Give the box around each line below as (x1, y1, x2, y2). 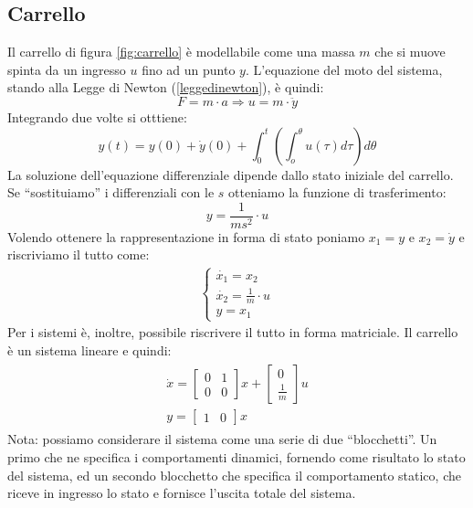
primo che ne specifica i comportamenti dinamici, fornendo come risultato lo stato (7, 447, 466, 466)
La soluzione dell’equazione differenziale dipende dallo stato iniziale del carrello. (7, 164, 454, 184)
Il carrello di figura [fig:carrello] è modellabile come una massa (7, 42, 355, 61)
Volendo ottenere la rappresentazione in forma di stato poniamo (7, 227, 365, 246)
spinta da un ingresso (7, 59, 126, 79)
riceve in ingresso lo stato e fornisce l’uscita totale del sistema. (7, 483, 356, 503)
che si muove (374, 42, 446, 61)
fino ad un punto (142, 59, 236, 79)
